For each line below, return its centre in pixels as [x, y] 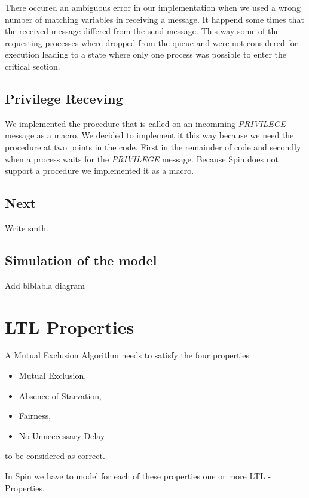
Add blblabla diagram [45, 285]
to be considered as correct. [55, 456]
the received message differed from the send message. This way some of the [142, 31]
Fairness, [35, 416]
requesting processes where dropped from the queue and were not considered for [152, 42]
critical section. [33, 66]
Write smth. [27, 227]
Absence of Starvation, [60, 395]
